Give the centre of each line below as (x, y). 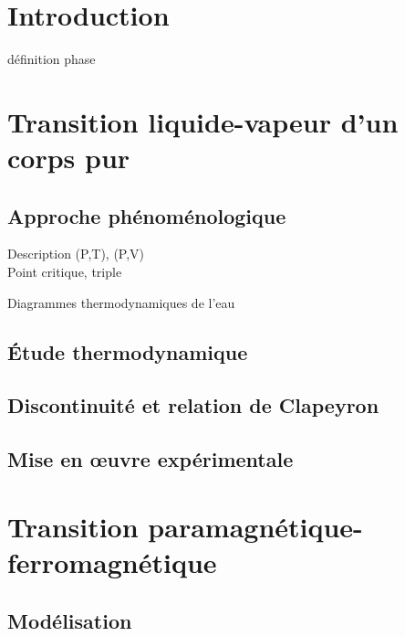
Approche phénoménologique (147, 215)
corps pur (69, 158)
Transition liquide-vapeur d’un (203, 121)
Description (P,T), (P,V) (76, 254)
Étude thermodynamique (128, 351)
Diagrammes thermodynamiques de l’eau (121, 302)
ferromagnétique (112, 562)
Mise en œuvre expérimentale (151, 459)
